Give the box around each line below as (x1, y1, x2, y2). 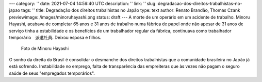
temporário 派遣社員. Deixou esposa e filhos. (9, 34, 101, 40)
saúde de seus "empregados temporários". (9, 70, 95, 76)
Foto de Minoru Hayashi (21, 46, 69, 51)
